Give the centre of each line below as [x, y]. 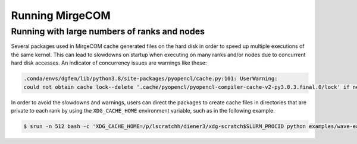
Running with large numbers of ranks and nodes [108, 31]
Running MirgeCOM [61, 15]
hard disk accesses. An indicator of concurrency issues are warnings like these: [109, 63]
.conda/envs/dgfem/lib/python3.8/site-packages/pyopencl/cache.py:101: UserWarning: [151, 79]
